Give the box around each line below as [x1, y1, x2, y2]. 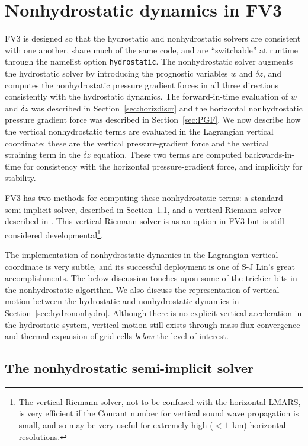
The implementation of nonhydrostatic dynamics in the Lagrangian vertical [5, 248, 278, 260]
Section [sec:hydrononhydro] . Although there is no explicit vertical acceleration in [5, 306, 302, 318]
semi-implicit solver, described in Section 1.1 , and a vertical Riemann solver [5, 203, 281, 215]
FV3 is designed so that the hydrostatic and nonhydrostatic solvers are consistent [5, 32, 301, 44]
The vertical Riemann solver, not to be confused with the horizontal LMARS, [18, 395, 301, 407]
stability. [5, 171, 36, 184]
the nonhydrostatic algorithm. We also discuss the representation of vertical [5, 283, 280, 295]
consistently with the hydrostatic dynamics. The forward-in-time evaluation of [5, 90, 288, 103]
